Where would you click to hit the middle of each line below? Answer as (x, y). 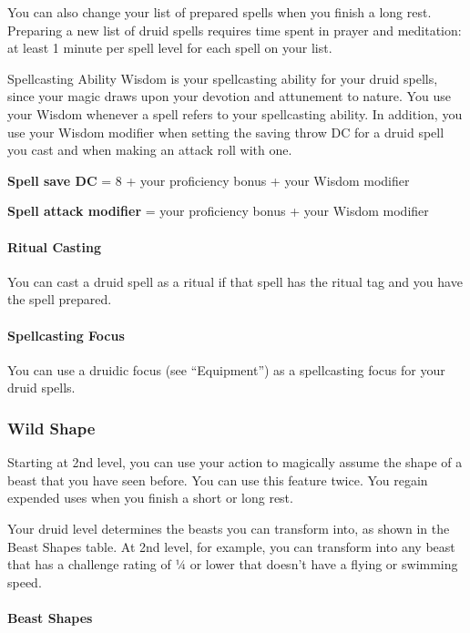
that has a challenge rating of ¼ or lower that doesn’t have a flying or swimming (233, 564)
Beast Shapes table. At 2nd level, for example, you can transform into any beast (231, 546)
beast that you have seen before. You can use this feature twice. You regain (218, 480)
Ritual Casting (54, 246)
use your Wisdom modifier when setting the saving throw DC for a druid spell (226, 132)
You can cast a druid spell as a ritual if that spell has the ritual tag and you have (235, 281)
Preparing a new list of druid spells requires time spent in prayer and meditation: (235, 30)
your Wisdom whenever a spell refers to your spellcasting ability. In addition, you (235, 113)
